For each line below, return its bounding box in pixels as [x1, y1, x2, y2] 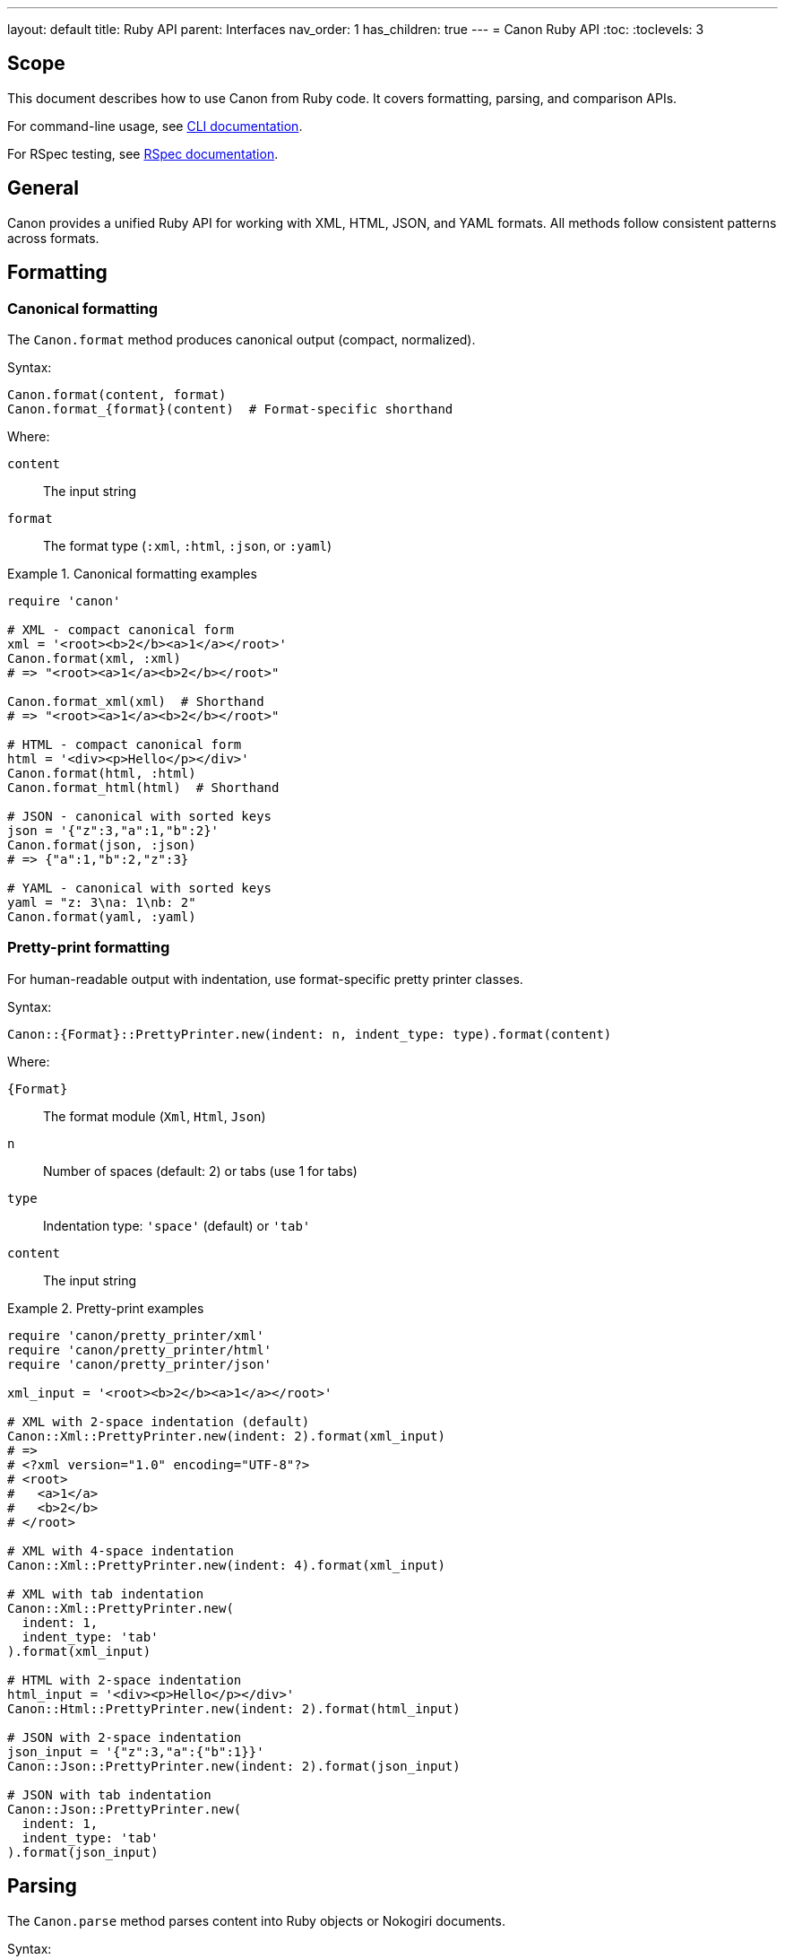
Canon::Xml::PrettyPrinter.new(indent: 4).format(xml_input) [7, 1557, 445, 1572]
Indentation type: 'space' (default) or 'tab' [43, 1217, 311, 1233]
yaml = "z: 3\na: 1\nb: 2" [7, 894, 196, 910]
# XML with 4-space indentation [7, 1543, 234, 1558]
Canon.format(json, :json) [7, 837, 196, 852]
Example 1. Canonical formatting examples [7, 565, 257, 581]
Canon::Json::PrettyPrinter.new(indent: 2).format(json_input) [7, 1758, 461, 1773]
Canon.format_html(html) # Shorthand [7, 779, 280, 795]
